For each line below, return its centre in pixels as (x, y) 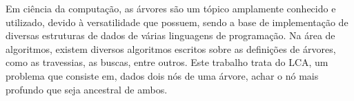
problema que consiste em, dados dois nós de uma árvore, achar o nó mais (162, 75)
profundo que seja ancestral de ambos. (87, 89)
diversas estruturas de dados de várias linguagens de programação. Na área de (170, 35)
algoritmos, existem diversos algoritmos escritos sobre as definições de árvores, (171, 48)
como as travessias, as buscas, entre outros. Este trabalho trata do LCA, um (167, 62)
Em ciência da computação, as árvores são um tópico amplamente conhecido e (171, 8)
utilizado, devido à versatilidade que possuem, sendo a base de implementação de (177, 22)
